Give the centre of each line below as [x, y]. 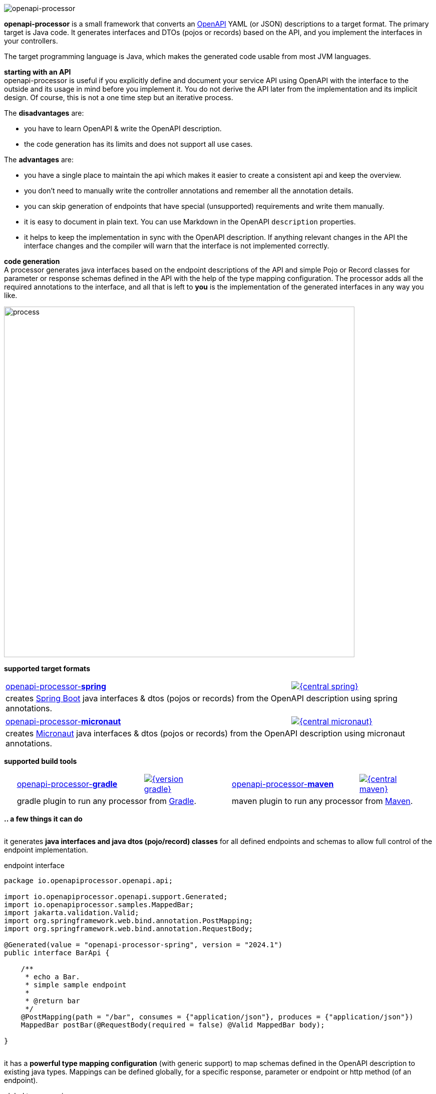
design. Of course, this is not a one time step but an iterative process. [119, 97]
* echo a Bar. [53, 977]
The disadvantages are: [44, 113]
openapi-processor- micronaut [63, 721]
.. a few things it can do [43, 819]
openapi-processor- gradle [67, 784]
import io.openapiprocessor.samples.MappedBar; [99, 905]
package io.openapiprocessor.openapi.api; [89, 881]
